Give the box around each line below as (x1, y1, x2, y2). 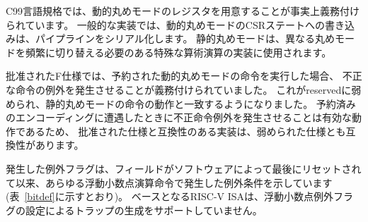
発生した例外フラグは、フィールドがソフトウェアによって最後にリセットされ (6, 161, 362, 175)
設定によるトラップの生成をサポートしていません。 (25, 202, 263, 217)
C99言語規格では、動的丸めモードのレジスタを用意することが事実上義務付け (6, 4, 360, 18)
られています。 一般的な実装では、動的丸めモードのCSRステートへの (6, 17, 326, 32)
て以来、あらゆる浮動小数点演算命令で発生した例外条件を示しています (6, 175, 333, 190)
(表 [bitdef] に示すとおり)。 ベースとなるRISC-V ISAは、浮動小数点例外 (6, 189, 334, 204)
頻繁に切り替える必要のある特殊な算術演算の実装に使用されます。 (25, 44, 332, 59)
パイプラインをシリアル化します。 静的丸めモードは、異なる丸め (35, 31, 335, 46)
